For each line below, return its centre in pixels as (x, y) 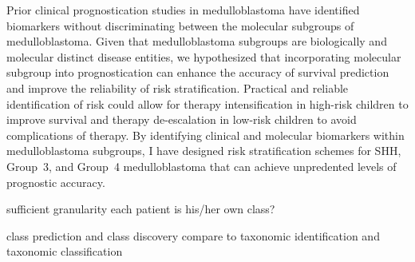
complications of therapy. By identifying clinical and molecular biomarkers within (206, 135)
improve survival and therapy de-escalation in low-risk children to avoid (182, 119)
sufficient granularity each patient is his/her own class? (141, 209)
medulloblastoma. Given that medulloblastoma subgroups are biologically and (197, 41)
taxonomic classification (65, 251)
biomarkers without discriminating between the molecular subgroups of (180, 25)
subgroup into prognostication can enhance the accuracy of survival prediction (198, 72)
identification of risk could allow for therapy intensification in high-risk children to (207, 103)
